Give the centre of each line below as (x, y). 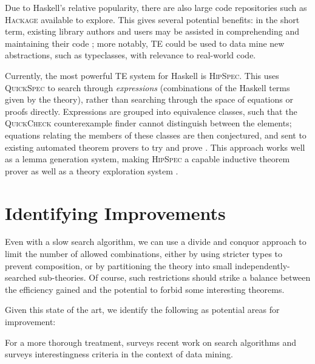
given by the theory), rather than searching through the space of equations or (149, 99)
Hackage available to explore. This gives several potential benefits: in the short (152, 19)
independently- (262, 265)
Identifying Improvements (115, 212)
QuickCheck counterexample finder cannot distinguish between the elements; (148, 123)
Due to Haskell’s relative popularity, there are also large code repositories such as (156, 7)
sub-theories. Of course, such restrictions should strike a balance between (175, 277)
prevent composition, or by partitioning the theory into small (119, 265)
